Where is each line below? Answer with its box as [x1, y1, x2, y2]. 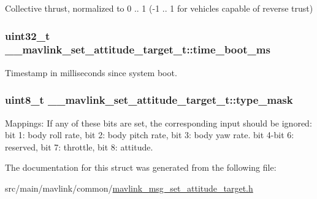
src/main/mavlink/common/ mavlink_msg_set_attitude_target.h [5, 181, 253, 194]
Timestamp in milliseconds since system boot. [5, 66, 177, 79]
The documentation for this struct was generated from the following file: [5, 161, 277, 174]
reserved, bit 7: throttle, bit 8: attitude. [5, 140, 153, 153]
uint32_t [5, 28, 50, 43]
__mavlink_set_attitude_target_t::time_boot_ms [5, 42, 270, 57]
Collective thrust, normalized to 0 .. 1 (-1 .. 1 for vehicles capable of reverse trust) [5, 2, 313, 14]
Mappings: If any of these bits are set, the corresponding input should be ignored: [5, 116, 312, 129]
